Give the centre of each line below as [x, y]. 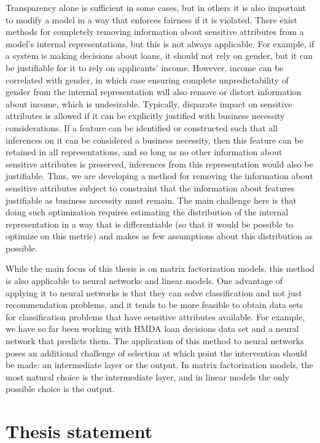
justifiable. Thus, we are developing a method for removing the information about [159, 176]
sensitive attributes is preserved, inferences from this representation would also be [159, 164]
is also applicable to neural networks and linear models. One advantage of [144, 281]
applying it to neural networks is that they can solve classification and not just [154, 292]
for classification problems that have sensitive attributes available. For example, [155, 316]
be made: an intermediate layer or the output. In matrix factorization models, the [159, 365]
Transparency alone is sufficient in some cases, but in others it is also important [156, 7]
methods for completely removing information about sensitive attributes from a [155, 32]
